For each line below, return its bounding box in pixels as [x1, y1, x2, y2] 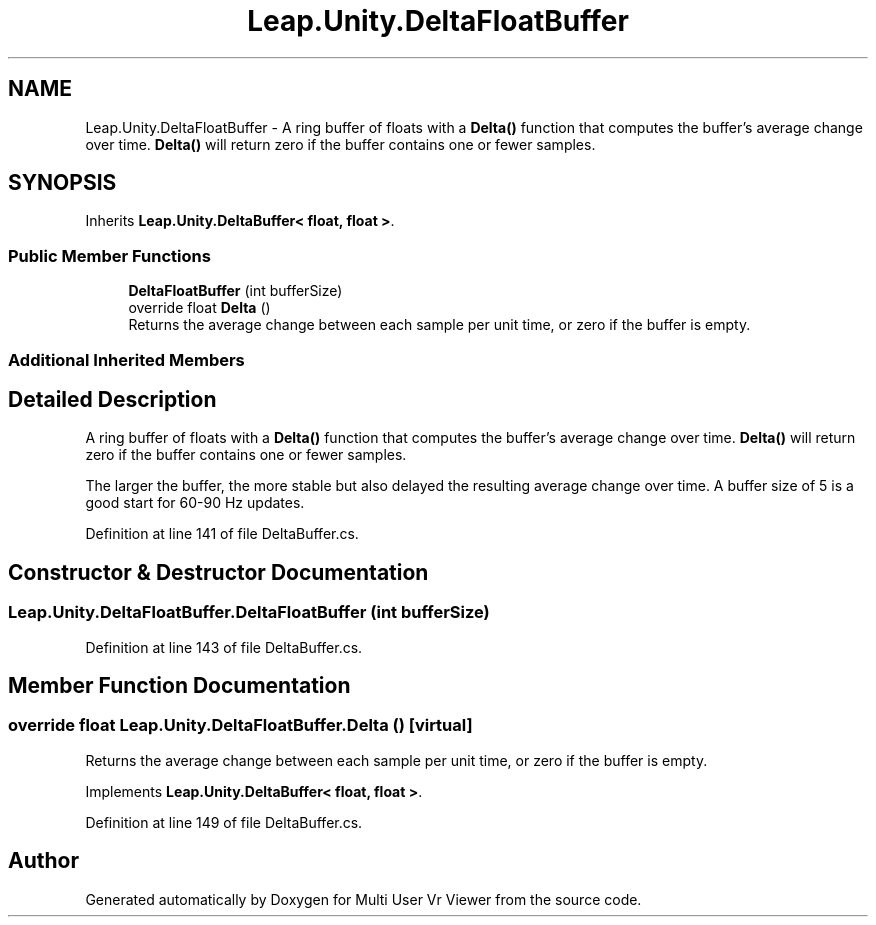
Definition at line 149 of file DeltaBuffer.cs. [85, 813, 363, 831]
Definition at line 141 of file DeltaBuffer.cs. [85, 525, 359, 543]
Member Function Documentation [8, 673, 351, 699]
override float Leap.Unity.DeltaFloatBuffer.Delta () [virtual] [8, 715, 473, 736]
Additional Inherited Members [8, 349, 245, 370]
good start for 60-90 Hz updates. [85, 494, 305, 512]
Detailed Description [8, 386, 217, 412]
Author [8, 848, 79, 874]
